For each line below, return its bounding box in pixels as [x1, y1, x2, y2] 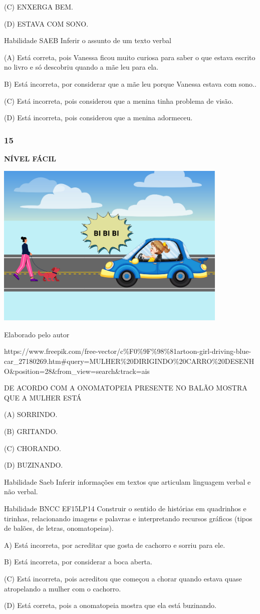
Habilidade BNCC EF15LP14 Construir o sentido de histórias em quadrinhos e [4, 503, 246, 513]
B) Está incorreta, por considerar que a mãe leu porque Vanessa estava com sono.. [4, 78, 256, 89]
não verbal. [4, 486, 38, 497]
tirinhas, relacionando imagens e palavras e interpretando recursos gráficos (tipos [4, 513, 252, 523]
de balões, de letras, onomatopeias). [4, 523, 114, 533]
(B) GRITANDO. [4, 426, 58, 436]
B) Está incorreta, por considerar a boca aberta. [4, 556, 152, 567]
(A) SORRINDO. [4, 409, 58, 420]
